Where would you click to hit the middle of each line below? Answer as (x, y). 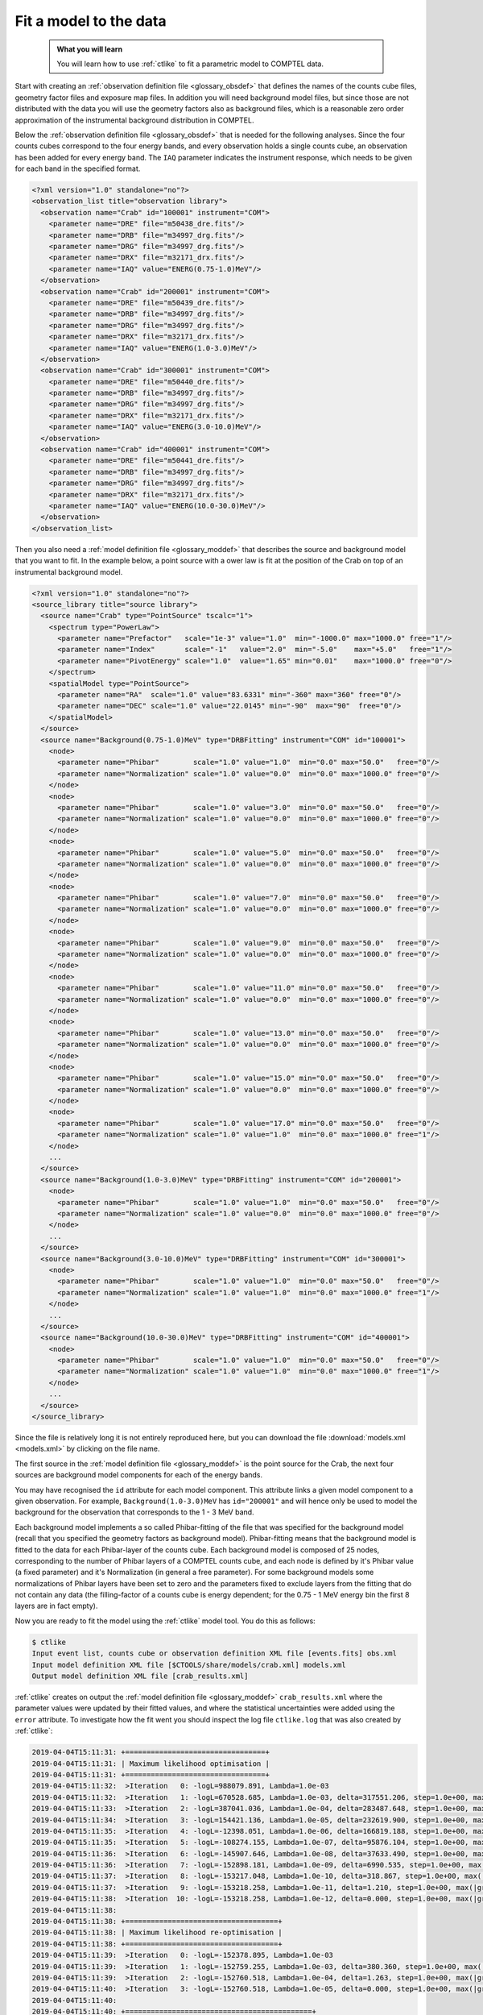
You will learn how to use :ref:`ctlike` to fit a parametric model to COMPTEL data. (190, 64)
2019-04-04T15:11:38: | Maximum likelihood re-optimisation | (157, 1933)
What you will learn (90, 49)
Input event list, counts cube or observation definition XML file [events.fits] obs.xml (215, 1654)
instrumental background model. (69, 571)
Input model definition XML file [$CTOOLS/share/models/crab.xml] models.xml (189, 1665)
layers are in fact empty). (56, 1606)
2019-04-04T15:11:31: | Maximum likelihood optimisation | (151, 1764)
